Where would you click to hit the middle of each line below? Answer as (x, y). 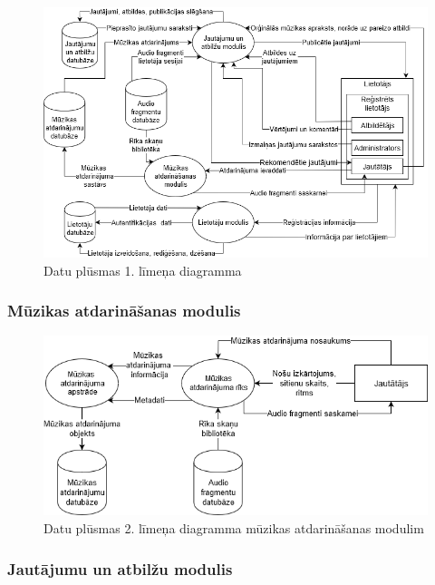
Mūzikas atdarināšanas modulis (124, 311)
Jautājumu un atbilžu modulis (120, 568)
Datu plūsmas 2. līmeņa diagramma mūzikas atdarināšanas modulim (234, 528)
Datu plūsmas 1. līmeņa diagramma (143, 270)
